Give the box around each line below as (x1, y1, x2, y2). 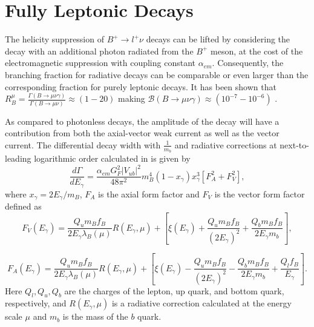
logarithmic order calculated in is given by (34, 152, 191, 165)
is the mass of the (62, 310, 128, 323)
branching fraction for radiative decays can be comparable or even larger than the (5, 68, 309, 81)
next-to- (280, 138, 309, 151)
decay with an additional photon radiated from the (5, 44, 194, 57)
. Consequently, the (212, 56, 284, 69)
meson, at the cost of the (211, 44, 303, 57)
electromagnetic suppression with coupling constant (5, 56, 195, 69)
